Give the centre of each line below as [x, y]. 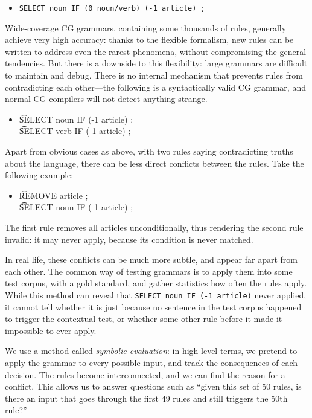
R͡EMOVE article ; [53, 195]
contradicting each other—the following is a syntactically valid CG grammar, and [155, 87]
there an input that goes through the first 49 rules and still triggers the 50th [146, 398]
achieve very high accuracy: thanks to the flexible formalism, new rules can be [149, 40]
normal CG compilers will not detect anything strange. [106, 99]
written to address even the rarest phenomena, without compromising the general [156, 51]
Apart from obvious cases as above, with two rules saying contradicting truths [149, 151]
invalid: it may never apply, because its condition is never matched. [129, 239]
